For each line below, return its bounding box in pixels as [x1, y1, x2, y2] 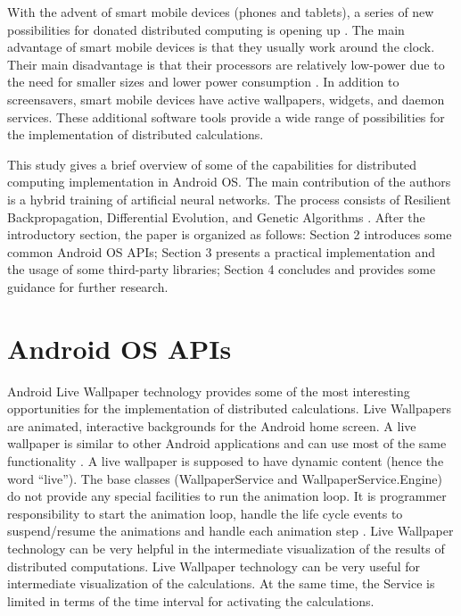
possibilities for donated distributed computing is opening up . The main [7, 20, 405, 38]
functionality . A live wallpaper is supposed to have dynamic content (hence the [7, 452, 444, 470]
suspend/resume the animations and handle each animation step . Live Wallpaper [7, 521, 454, 540]
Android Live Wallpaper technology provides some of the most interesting [7, 381, 410, 400]
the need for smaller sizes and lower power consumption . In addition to [7, 72, 399, 91]
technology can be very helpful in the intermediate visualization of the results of [7, 538, 445, 557]
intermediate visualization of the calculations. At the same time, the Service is [7, 574, 435, 593]
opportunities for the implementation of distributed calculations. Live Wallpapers [7, 399, 452, 418]
